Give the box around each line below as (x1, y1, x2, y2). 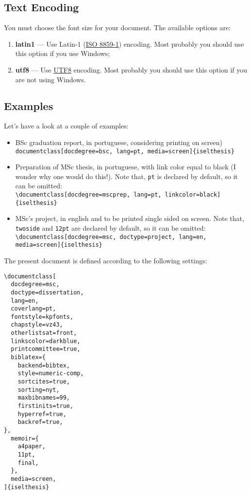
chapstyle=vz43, (11, 321, 63, 329)
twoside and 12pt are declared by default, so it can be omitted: (15, 222, 206, 233)
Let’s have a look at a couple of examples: (4, 121, 129, 131)
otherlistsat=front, (11, 329, 77, 337)
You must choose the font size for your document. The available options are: (4, 22, 231, 33)
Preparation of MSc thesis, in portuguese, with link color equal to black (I (15, 162, 236, 172)
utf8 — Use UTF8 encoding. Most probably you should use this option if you (15, 64, 248, 74)
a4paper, (17, 443, 46, 450)
